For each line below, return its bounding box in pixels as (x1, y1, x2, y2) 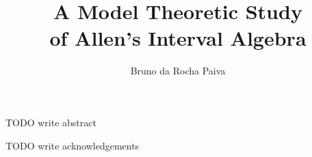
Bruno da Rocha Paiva (130, 63, 226, 78)
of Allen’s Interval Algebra (49, 24, 307, 52)
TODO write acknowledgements (5, 138, 140, 152)
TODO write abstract (5, 115, 96, 129)
